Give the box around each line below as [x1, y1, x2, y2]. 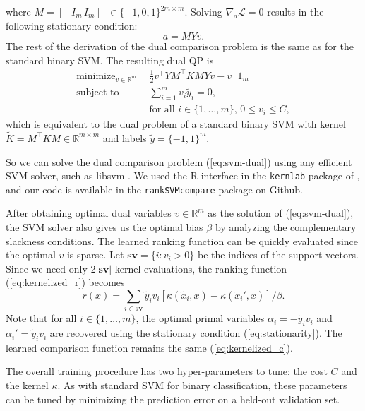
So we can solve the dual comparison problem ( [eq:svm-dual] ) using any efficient [6, 154, 352, 169]
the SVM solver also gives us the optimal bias [6, 220, 203, 234]
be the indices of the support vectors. [198, 247, 359, 262]
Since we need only [6, 261, 88, 275]
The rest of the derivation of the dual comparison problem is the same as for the [6, 39, 354, 54]
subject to [76, 88, 119, 98]
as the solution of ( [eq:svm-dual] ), [208, 205, 354, 220]
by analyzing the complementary [215, 220, 357, 234]
